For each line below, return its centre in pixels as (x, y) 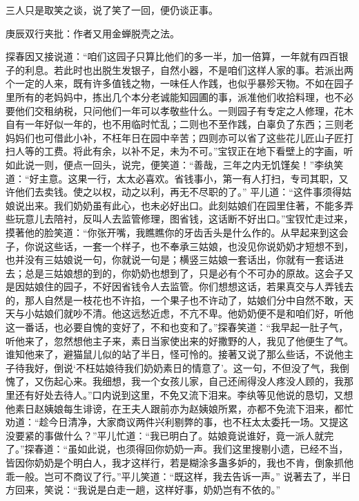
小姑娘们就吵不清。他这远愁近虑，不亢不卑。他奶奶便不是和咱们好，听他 (189, 313)
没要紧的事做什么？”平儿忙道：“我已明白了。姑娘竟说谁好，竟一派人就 (165, 435)
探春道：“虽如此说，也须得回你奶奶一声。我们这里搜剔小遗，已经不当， (186, 449)
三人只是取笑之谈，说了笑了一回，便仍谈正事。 (112, 10)
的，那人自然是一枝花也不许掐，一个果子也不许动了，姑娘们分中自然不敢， (175, 300)
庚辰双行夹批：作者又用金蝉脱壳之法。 (93, 33)
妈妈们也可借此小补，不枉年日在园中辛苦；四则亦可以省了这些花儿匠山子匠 (175, 137)
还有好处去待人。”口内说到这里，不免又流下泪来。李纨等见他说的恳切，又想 (184, 395)
